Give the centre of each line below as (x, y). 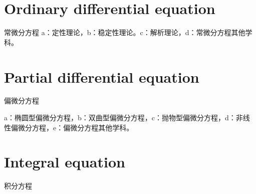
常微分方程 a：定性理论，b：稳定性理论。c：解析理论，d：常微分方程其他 (125, 32)
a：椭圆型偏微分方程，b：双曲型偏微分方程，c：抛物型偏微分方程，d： (120, 118)
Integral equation (65, 162)
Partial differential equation (102, 76)
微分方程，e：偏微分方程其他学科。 (76, 127)
